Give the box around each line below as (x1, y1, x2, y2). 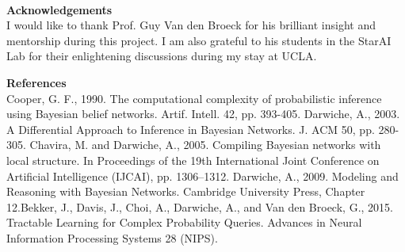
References (6, 74, 67, 90)
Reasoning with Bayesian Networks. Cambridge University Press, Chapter (6, 183, 365, 200)
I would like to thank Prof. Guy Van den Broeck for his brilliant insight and (6, 17, 376, 33)
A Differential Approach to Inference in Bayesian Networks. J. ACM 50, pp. (6, 120, 375, 137)
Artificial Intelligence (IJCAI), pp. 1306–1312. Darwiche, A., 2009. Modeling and (6, 167, 399, 184)
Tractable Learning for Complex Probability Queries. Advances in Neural (6, 214, 362, 231)
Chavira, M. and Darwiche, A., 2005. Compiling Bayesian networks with (29, 136, 381, 153)
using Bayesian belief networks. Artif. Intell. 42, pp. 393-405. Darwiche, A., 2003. (6, 105, 400, 122)
